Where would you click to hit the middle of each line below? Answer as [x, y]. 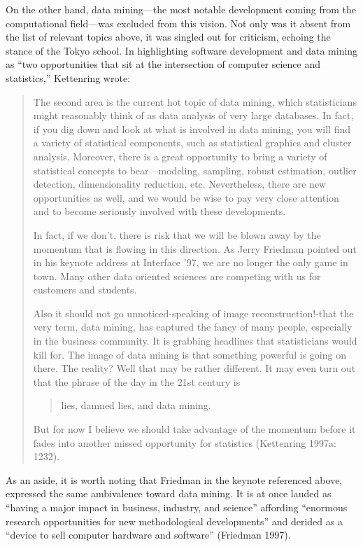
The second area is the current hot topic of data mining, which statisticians [195, 101]
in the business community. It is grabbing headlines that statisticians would [195, 341]
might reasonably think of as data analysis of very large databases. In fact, [193, 115]
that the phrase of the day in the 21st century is [137, 381]
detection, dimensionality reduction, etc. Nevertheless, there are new [180, 184]
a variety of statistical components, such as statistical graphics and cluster [192, 143]
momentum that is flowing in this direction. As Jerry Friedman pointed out [195, 248]
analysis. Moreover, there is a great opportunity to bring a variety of [180, 156]
